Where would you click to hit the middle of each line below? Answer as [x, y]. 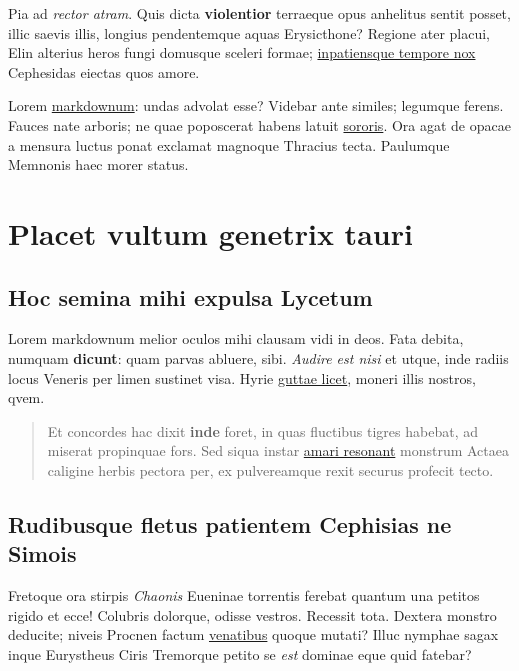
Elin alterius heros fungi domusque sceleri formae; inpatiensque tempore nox [242, 52]
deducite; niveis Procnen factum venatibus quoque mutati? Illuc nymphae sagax [253, 634]
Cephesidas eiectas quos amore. [104, 71]
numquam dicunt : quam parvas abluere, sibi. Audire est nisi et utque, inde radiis [258, 357]
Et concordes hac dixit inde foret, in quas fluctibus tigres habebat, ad [262, 430]
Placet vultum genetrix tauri [210, 232]
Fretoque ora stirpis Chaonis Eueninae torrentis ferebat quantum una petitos [244, 595]
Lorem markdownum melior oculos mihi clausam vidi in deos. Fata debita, [236, 338]
